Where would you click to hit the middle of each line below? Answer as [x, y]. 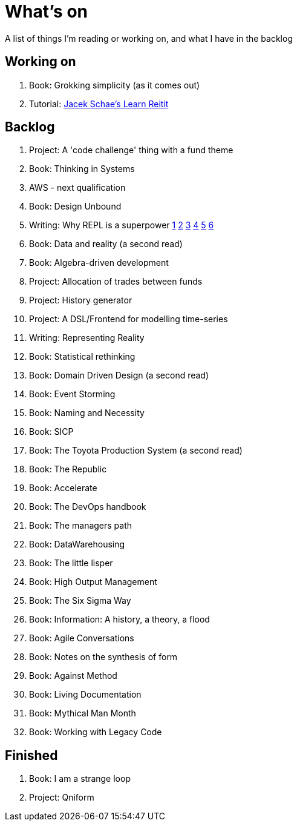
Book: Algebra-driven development [99, 263]
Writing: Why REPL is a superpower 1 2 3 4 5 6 [122, 225]
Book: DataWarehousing [77, 544]
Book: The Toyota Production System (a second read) [136, 451]
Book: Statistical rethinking [82, 357]
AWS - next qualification [77, 188]
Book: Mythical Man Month [83, 713]
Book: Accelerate [63, 488]
